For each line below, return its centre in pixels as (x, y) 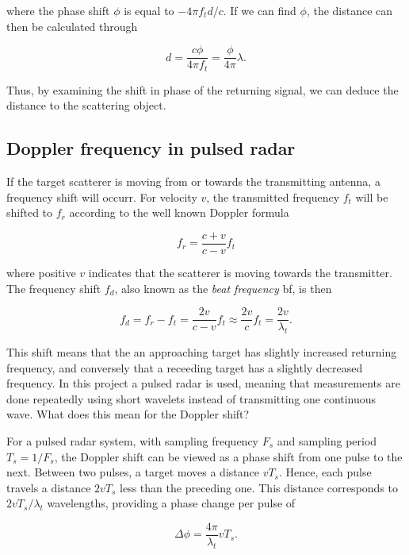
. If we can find (260, 10)
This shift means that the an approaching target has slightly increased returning (202, 351)
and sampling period (327, 440)
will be (372, 197)
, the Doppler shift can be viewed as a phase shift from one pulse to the (228, 456)
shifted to (30, 212)
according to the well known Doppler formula (179, 212)
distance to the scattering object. (86, 105)
